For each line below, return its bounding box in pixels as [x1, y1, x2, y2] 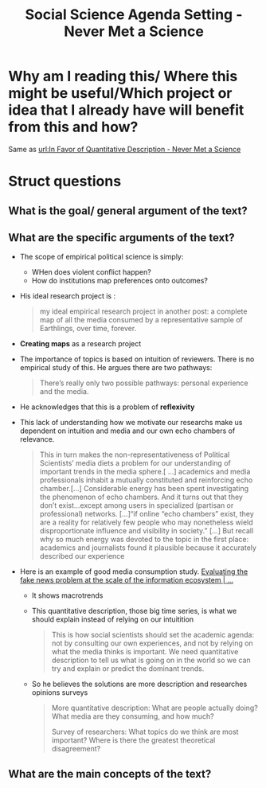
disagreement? [51, 744, 101, 754]
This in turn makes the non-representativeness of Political [39, 450, 230, 459]
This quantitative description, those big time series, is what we [31, 607, 237, 616]
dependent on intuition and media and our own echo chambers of [19, 426, 236, 435]
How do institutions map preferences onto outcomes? [31, 276, 209, 286]
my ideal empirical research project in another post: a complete [39, 306, 248, 316]
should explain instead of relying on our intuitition [31, 614, 194, 624]
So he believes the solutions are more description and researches [31, 679, 248, 689]
